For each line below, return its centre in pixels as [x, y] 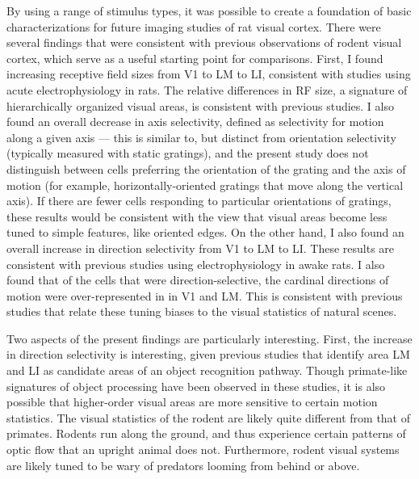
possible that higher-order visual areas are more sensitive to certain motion [192, 402]
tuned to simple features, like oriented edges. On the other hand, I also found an [205, 232]
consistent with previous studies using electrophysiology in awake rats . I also [196, 264]
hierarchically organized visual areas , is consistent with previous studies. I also [200, 105]
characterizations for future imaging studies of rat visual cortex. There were [194, 26]
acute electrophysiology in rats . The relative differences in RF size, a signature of [207, 89]
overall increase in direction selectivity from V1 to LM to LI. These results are [201, 248]
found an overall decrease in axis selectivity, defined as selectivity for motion [195, 122]
